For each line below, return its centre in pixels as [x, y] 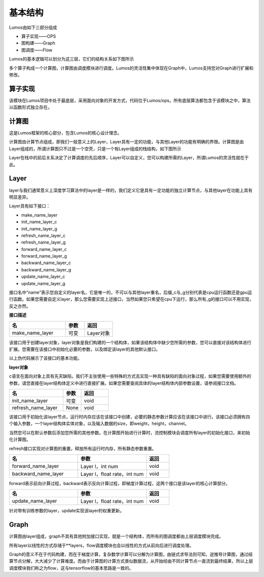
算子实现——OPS [39, 36]
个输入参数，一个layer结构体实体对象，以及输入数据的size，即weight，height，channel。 [99, 423]
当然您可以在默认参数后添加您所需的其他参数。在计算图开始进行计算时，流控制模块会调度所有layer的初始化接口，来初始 [130, 432]
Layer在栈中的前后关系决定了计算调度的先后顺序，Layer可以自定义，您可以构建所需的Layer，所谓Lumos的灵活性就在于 [129, 158]
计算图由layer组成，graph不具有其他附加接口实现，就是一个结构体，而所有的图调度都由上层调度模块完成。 [116, 536]
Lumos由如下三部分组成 [33, 27]
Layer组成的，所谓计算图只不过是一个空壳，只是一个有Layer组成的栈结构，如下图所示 [95, 149]
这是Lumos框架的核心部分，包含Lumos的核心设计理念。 [66, 133]
